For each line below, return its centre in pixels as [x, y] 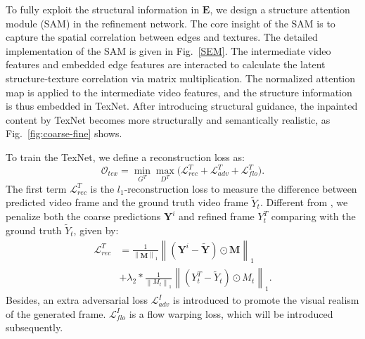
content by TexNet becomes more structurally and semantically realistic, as [168, 119]
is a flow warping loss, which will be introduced [231, 313]
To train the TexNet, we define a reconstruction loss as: [125, 156]
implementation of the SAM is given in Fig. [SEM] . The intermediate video [168, 50]
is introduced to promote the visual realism [266, 300]
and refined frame [217, 216]
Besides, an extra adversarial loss [77, 300]
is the [102, 188]
